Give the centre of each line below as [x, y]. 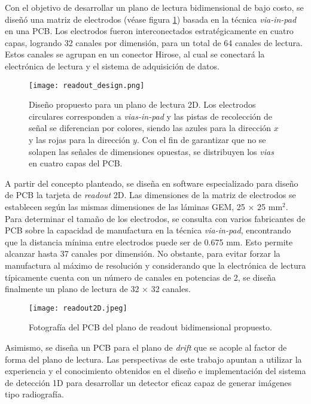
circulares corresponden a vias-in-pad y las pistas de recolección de [150, 116]
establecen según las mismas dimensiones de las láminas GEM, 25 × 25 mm [144, 206]
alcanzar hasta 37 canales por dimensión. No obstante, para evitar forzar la [143, 253]
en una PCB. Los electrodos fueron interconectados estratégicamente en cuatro [149, 31]
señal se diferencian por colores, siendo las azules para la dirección [150, 128]
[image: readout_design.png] [87, 85]
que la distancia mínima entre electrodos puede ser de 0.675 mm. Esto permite [149, 242]
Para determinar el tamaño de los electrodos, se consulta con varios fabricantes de [155, 218]
